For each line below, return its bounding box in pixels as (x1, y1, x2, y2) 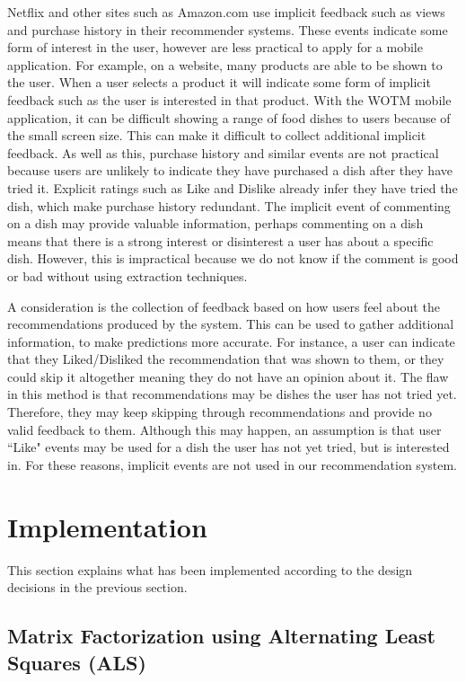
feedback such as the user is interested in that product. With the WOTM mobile (7, 90, 452, 109)
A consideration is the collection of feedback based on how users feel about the (7, 297, 440, 315)
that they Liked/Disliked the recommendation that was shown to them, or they (7, 350, 444, 368)
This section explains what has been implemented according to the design (7, 560, 413, 579)
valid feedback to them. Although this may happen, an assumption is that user (7, 420, 442, 438)
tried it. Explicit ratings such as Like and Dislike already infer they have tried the (7, 178, 458, 197)
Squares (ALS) (7, 648, 146, 676)
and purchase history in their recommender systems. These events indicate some (7, 20, 448, 39)
